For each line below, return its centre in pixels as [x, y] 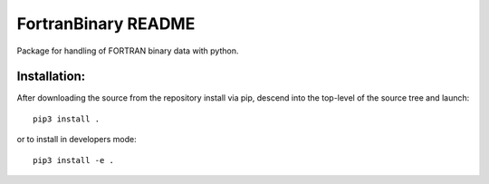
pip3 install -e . [74, 160]
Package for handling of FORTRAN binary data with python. [128, 51]
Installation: [51, 77]
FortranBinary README [106, 24]
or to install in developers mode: [77, 140]
